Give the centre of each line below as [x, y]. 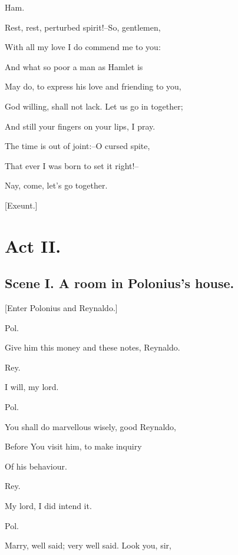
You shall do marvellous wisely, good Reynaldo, [90, 426]
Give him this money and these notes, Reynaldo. [92, 347]
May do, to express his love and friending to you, [93, 86]
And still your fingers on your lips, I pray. [80, 126]
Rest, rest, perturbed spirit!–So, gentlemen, [83, 27]
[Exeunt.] [21, 205]
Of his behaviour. [36, 466]
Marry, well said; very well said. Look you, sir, [88, 545]
